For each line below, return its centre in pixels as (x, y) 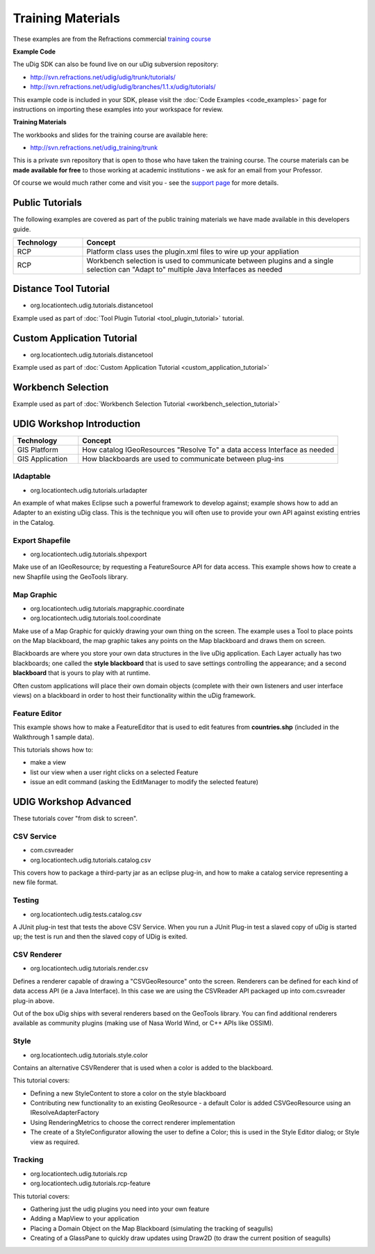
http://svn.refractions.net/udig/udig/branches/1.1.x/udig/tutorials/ (123, 87)
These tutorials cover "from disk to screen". (75, 819)
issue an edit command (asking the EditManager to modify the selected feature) (144, 782)
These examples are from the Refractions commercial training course (112, 39)
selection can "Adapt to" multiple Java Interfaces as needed (184, 269)
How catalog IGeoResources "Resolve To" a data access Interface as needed (208, 450)
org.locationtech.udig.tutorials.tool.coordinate (95, 618)
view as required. (55, 1142)
